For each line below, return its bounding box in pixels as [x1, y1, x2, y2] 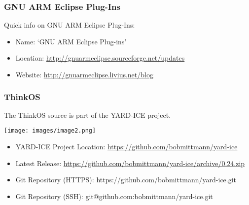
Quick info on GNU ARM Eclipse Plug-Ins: [4, 20, 135, 30]
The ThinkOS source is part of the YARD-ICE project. [4, 109, 171, 120]
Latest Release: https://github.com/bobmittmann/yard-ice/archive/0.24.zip [15, 158, 245, 168]
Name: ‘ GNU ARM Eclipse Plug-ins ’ [15, 36, 127, 46]
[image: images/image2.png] [4, 127, 96, 135]
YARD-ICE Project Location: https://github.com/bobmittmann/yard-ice [15, 141, 238, 152]
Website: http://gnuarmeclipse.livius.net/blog [15, 69, 153, 79]
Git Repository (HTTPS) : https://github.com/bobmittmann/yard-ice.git [15, 174, 237, 185]
